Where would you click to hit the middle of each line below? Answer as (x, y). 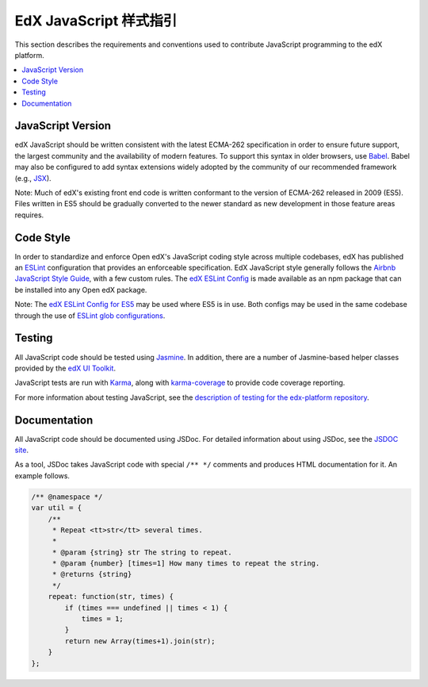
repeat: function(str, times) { (111, 597)
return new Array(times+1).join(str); (140, 641)
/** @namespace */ (67, 497)
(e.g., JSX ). (33, 178)
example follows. (42, 475)
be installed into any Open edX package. (81, 290)
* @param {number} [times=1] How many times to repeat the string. (186, 564)
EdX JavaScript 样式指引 (96, 21)
